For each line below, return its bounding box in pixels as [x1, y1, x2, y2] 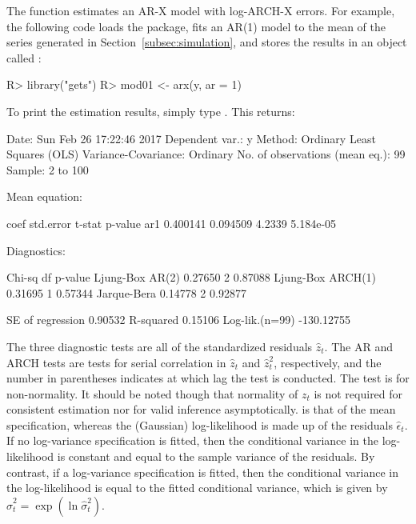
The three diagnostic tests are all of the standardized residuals [6, 338, 313, 354]
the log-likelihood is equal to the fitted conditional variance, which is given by [6, 479, 388, 496]
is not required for [314, 385, 403, 402]
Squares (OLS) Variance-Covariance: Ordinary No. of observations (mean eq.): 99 [6, 146, 406, 162]
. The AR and [324, 338, 393, 354]
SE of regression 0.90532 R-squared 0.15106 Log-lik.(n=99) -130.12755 [6, 311, 350, 328]
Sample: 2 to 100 [6, 161, 89, 178]
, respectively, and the [274, 354, 382, 370]
